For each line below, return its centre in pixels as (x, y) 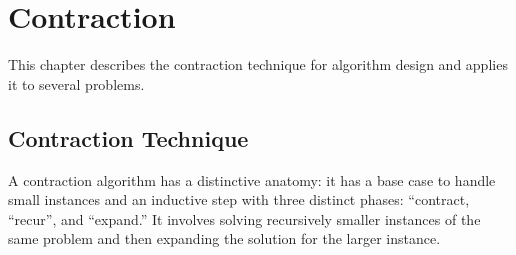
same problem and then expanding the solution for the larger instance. (224, 238)
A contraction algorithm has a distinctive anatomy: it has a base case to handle (252, 179)
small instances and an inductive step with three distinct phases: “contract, (239, 199)
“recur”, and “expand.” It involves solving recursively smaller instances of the (244, 218)
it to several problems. (76, 83)
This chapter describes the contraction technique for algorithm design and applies (258, 64)
